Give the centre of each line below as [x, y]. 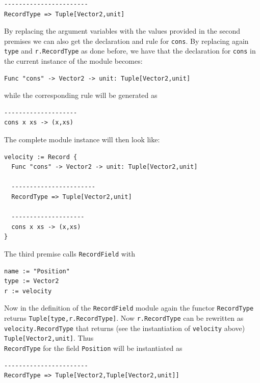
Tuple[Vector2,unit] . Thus [49, 338]
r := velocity [28, 291]
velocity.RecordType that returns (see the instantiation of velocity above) [125, 328]
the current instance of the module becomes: [73, 61]
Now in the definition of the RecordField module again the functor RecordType [129, 308]
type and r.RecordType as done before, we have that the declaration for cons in [130, 51]
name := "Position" [37, 271]
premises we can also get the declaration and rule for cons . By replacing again [126, 41]
